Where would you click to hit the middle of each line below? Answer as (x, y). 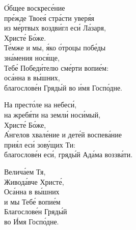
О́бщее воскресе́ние (35, 8)
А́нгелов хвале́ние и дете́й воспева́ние (63, 135)
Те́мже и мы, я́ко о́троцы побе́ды (55, 48)
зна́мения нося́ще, (32, 57)
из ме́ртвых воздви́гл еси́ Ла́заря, (55, 28)
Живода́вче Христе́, (34, 181)
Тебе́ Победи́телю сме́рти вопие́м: (57, 67)
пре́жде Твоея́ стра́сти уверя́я (49, 18)
